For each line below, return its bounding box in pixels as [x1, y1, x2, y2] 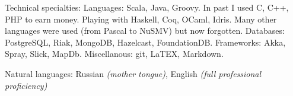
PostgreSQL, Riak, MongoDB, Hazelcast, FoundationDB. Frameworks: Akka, [5, 36, 286, 48]
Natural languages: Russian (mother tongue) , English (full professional [5, 67, 262, 79]
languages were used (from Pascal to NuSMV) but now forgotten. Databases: [5, 24, 285, 37]
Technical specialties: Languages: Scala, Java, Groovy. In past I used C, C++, [5, 1, 289, 13]
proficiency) [5, 79, 47, 91]
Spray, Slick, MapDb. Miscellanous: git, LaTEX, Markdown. [5, 47, 224, 60]
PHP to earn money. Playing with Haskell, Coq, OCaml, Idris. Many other [5, 12, 277, 25]
